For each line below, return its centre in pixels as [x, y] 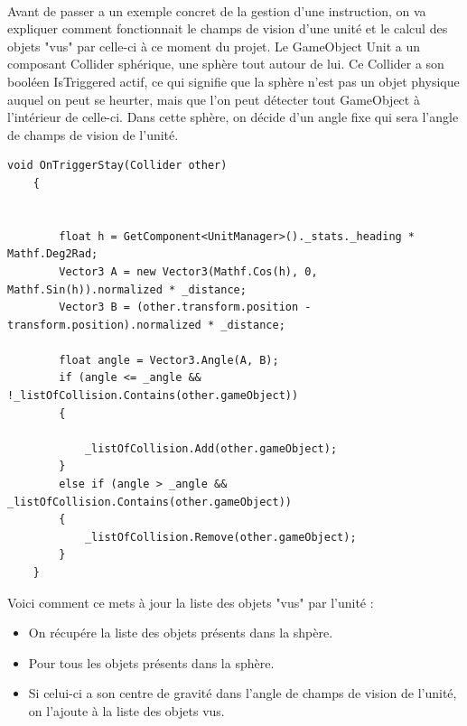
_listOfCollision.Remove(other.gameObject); [220, 537]
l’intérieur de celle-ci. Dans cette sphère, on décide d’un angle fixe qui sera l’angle [233, 117]
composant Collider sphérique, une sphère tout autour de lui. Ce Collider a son [226, 64]
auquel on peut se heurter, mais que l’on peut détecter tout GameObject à [214, 99]
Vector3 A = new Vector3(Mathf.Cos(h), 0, [188, 271]
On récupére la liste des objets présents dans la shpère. [181, 633]
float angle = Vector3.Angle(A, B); [169, 360]
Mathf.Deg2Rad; [53, 254]
